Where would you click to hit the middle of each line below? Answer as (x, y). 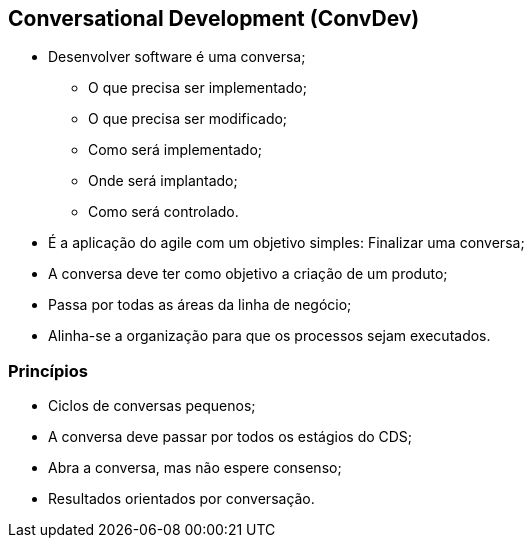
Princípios (48, 370)
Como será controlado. (163, 212)
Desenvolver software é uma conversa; (177, 57)
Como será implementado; (175, 150)
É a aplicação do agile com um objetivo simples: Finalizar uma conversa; (286, 243)
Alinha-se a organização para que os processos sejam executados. (269, 336)
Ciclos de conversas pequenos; (152, 406)
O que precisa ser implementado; (197, 88)
